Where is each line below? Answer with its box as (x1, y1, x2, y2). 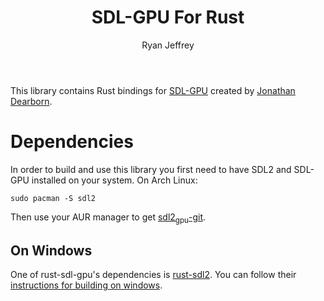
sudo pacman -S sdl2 (10, 193, 97, 203)
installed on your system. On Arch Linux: (31, 174, 198, 186)
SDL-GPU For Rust (91, 6, 245, 29)
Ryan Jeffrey (141, 39, 195, 51)
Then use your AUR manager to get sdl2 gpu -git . (10, 211, 207, 225)
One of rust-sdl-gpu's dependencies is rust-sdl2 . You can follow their (10, 269, 297, 281)
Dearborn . (10, 95, 53, 107)
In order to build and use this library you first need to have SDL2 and (10, 163, 292, 175)
